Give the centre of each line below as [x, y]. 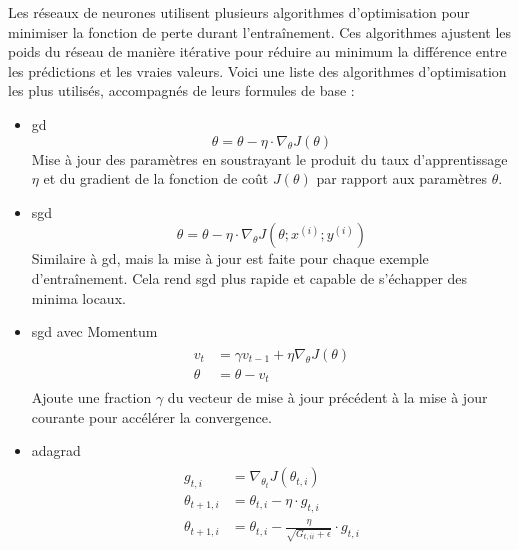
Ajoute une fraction [91, 397]
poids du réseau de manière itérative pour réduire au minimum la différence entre [257, 51]
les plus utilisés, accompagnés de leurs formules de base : [181, 90]
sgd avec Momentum [94, 331]
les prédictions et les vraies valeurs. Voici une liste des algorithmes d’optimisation [257, 70]
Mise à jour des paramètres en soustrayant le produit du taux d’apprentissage [269, 158]
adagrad [56, 450]
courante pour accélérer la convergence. [151, 416]
